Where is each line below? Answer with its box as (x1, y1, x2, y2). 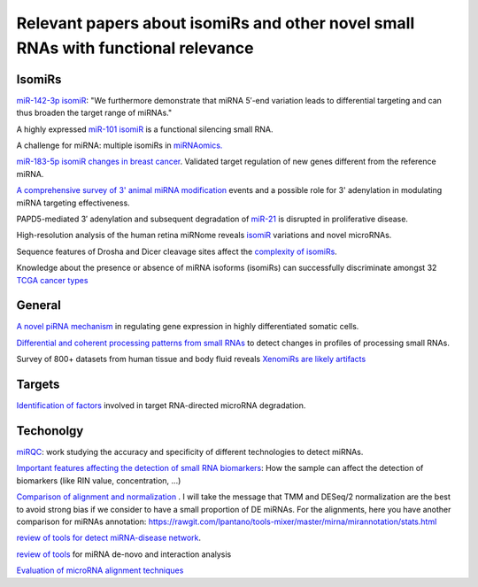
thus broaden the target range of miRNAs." (16, 107, 173, 119)
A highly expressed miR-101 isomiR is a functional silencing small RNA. (16, 124, 274, 135)
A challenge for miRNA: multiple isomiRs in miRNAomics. (16, 140, 223, 151)
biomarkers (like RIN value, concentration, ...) (16, 475, 181, 486)
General (16, 297, 62, 313)
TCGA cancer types (16, 274, 89, 285)
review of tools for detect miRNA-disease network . (16, 532, 202, 544)
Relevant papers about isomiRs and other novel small (16, 13, 415, 33)
